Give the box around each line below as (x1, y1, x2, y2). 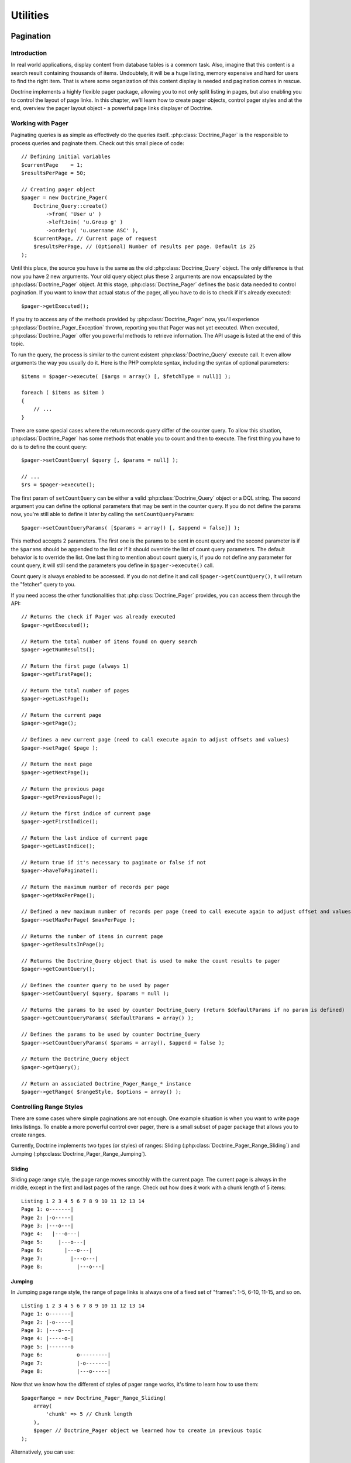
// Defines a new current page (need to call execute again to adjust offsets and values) (21, 736, 290, 743)
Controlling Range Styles (11, 1103, 83, 1111)
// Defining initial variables (21, 153, 111, 160)
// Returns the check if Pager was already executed (21, 613, 175, 620)
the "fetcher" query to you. (11, 581, 76, 588)
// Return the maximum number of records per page (21, 884, 170, 891)
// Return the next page (21, 761, 92, 768)
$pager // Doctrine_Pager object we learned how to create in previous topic (33, 1427, 262, 1434)
